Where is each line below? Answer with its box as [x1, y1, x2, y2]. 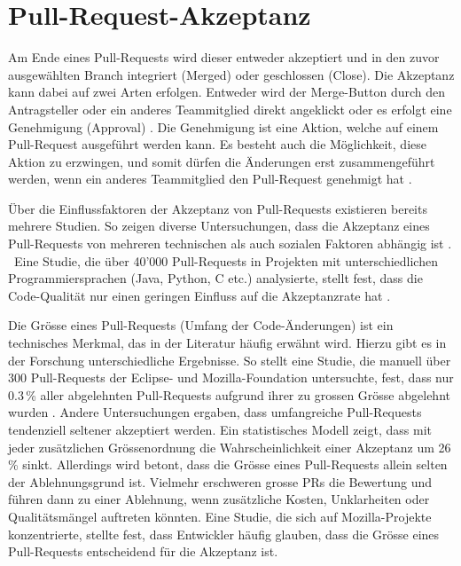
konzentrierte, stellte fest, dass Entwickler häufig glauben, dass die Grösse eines [8, 524, 440, 543]
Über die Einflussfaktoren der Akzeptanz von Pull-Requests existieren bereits [8, 199, 427, 217]
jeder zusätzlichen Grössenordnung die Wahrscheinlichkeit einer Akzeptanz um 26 [8, 437, 451, 456]
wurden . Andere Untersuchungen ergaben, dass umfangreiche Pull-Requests [8, 403, 422, 421]
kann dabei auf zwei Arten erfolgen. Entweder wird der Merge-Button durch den [8, 83, 446, 101]
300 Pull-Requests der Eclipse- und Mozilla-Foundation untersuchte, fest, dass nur [8, 368, 454, 387]
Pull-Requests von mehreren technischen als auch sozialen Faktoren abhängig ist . [8, 234, 452, 253]
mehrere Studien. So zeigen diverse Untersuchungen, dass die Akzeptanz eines [8, 216, 430, 235]
